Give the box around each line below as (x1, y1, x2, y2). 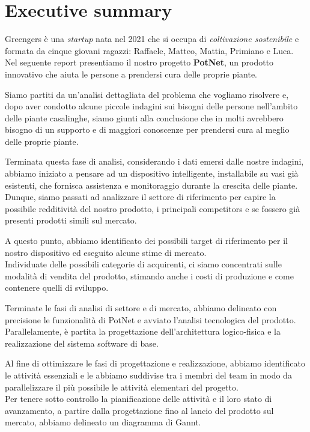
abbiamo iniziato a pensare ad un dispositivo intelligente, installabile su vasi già (5, 167, 299, 180)
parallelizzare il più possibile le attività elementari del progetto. (5, 380, 239, 393)
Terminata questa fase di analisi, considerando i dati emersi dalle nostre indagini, (5, 155, 304, 168)
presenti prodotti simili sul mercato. (5, 214, 137, 227)
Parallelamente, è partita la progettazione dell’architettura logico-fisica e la (5, 325, 281, 338)
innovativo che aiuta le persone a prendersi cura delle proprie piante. (5, 67, 258, 80)
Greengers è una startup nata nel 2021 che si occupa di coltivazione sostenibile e (5, 32, 299, 45)
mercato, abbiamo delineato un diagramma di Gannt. (5, 416, 201, 428)
